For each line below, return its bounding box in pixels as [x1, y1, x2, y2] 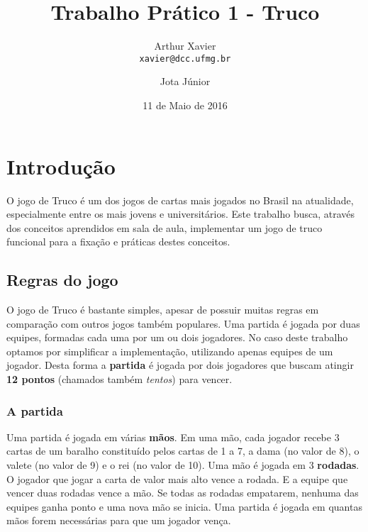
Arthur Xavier [154, 38, 216, 53]
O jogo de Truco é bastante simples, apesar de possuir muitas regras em [6, 302, 319, 317]
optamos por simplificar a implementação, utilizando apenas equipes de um [6, 343, 333, 358]
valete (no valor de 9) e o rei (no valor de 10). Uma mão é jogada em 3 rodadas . [6, 458, 359, 472]
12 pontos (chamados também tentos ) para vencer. [6, 372, 233, 387]
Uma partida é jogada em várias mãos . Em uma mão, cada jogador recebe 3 [6, 429, 340, 444]
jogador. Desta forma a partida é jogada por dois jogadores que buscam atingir [6, 358, 354, 372]
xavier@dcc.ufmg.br [139, 53, 231, 64]
